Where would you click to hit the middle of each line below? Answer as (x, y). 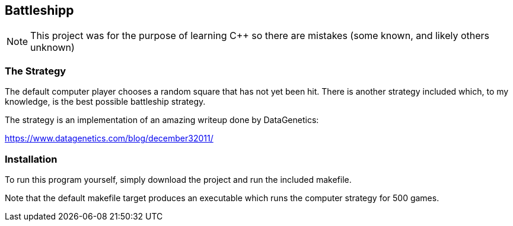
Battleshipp (39, 10)
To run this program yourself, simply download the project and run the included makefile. (178, 179)
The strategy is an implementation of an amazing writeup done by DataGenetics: (162, 120)
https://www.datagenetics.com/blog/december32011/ (109, 138)
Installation (31, 159)
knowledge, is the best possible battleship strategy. (105, 102)
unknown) (52, 48)
